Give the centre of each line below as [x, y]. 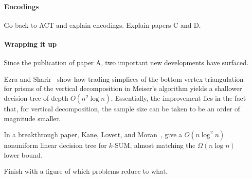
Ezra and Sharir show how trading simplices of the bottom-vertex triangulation [124, 79]
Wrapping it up [30, 44]
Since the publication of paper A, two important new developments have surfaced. [126, 63]
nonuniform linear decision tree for [55, 145]
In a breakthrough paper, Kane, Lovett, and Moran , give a [93, 134]
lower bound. [23, 154]
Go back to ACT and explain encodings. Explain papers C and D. [102, 25]
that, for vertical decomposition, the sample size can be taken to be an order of [122, 108]
